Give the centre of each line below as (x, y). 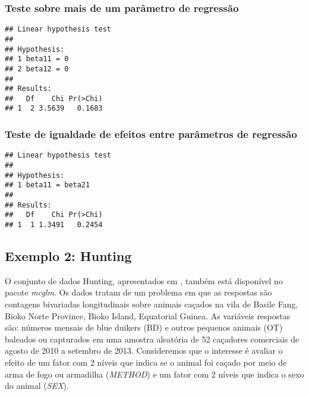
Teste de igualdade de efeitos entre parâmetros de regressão (151, 134)
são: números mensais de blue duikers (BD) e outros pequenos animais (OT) (144, 327)
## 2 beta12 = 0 (37, 69)
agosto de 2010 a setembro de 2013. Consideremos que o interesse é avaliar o (144, 351)
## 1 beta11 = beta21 (48, 185)
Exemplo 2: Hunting (68, 255)
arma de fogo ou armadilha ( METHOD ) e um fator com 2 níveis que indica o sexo (154, 374)
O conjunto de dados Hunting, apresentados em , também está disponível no (144, 280)
